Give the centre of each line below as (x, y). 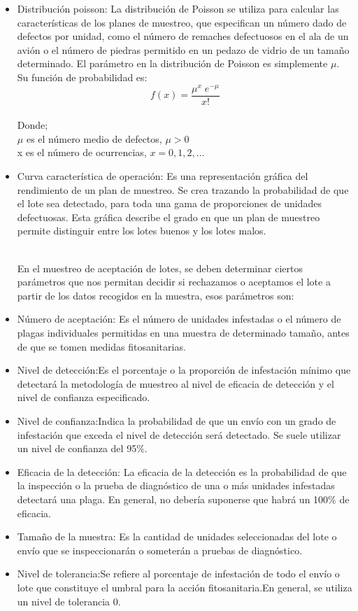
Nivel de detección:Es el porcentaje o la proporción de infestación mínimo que (184, 370)
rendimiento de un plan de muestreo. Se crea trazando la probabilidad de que (183, 189)
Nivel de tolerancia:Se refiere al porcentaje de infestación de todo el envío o (178, 574)
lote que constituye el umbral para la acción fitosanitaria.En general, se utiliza (185, 587)
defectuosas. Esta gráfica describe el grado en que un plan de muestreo (169, 217)
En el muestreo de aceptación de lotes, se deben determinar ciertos (160, 268)
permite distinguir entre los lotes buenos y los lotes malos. (142, 231)
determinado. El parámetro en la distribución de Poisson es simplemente (172, 63)
